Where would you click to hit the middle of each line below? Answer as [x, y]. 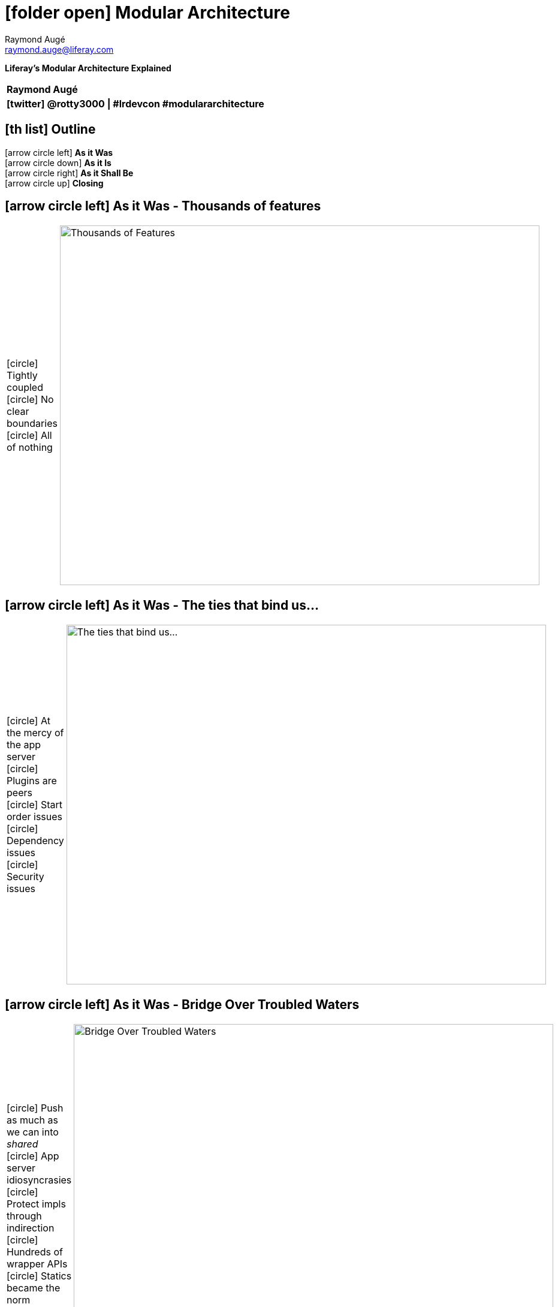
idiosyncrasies [39, 1180]
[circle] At [28, 721]
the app [24, 745]
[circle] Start [35, 805]
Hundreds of [35, 1252]
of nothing [30, 448]
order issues [34, 817]
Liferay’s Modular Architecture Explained [88, 68]
